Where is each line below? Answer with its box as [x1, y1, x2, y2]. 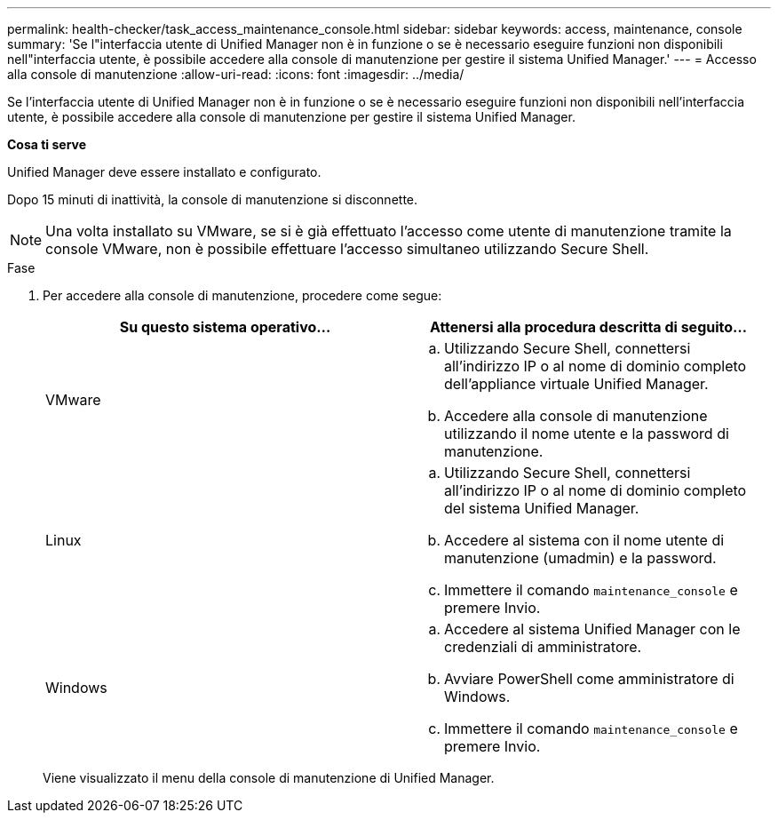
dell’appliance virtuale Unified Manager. [444, 375, 709, 393]
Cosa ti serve [7, 137, 87, 152]
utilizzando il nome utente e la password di [444, 425, 729, 442]
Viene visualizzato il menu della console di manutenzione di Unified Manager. [43, 770, 495, 785]
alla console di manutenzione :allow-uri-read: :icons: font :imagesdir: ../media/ [7, 67, 464, 82]
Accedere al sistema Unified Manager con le [444, 620, 741, 638]
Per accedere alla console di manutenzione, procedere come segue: [43, 288, 442, 303]
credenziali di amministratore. [444, 638, 642, 656]
